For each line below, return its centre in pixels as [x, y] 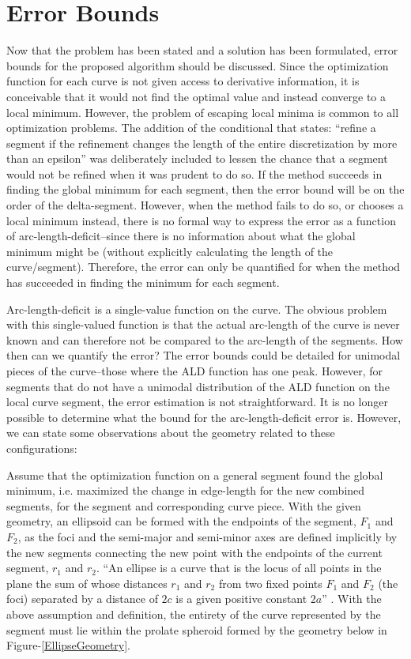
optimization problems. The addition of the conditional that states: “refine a [191, 128]
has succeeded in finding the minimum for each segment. [143, 282]
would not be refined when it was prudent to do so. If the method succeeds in [194, 173]
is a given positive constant [241, 599]
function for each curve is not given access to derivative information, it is [183, 81]
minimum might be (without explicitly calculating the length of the [170, 251]
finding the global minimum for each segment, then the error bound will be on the [205, 189]
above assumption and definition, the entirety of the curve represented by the [194, 614]
